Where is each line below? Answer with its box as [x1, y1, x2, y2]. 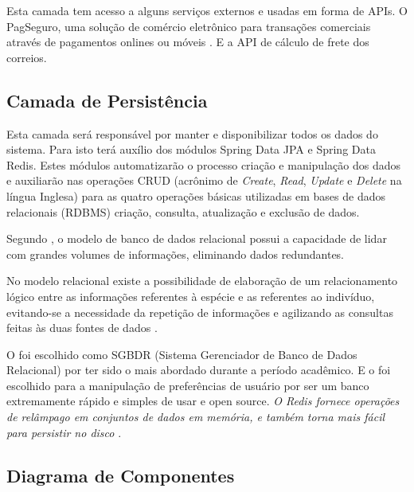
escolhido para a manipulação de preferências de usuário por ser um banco [6, 377, 369, 393]
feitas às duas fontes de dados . [6, 319, 158, 336]
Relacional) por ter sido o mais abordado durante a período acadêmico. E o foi [6, 361, 391, 378]
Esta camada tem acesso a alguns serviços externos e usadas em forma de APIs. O [6, 2, 408, 18]
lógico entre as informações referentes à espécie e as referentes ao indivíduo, [6, 287, 375, 304]
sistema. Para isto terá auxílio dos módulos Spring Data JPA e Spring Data [6, 141, 376, 158]
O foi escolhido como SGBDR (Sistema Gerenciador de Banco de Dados [6, 346, 357, 362]
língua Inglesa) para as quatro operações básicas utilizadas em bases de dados [6, 187, 385, 204]
